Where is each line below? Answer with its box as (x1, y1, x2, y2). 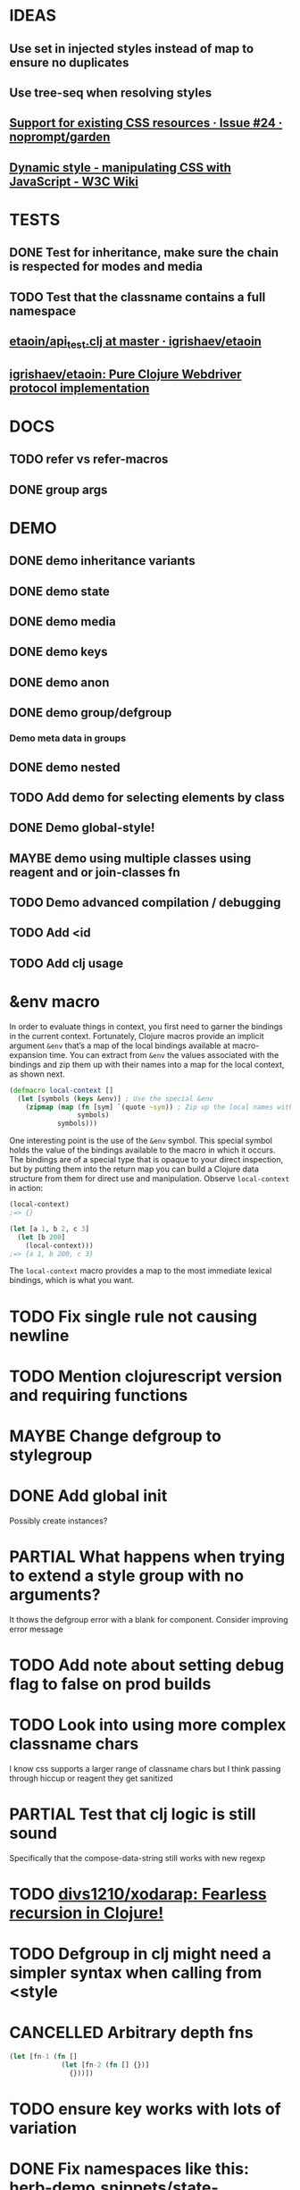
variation (9, 2119, 78, 2138)
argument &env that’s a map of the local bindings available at (9, 1040, 230, 1051)
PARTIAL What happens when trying (9, 1547, 286, 1567)
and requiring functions (9, 1385, 188, 1405)
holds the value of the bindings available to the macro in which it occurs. (9, 1145, 276, 1155)
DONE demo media (9, 614, 116, 630)
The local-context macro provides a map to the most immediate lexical (9, 1265, 272, 1276)
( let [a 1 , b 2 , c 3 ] (9, 1224, 90, 1233)
